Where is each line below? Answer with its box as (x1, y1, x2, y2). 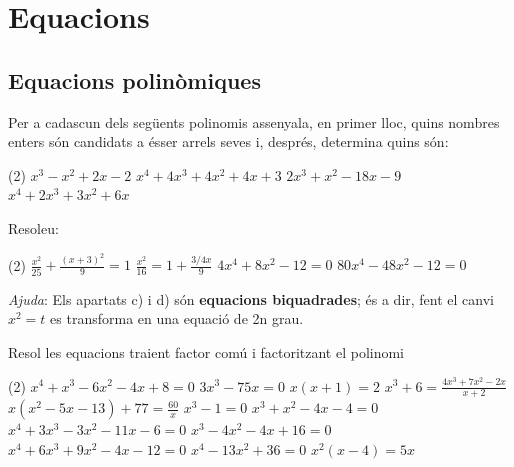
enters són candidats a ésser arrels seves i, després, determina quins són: (8, 131, 449, 152)
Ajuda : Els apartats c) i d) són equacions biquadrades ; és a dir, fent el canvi (8, 288, 494, 309)
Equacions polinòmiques (8, 64, 261, 95)
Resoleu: (8, 217, 59, 238)
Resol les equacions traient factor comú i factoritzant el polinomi (8, 341, 405, 362)
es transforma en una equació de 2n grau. (50, 308, 304, 329)
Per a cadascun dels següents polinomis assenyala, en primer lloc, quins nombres (8, 111, 500, 132)
